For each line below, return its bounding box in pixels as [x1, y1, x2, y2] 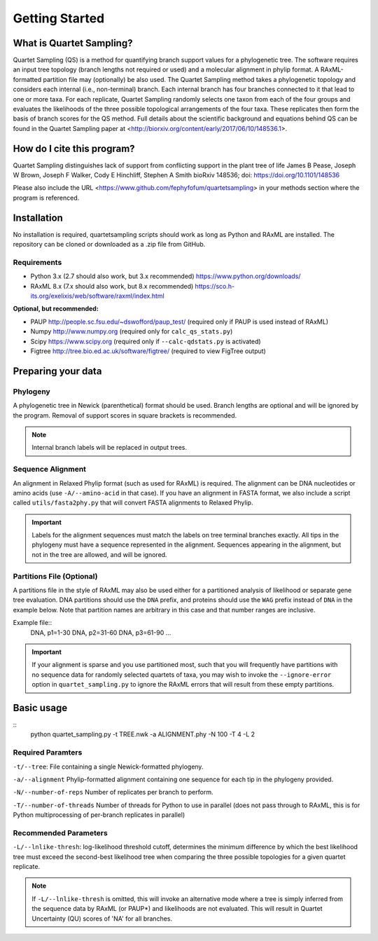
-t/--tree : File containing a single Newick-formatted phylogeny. [13, 762, 204, 771]
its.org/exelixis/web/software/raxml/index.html [30, 291, 164, 301]
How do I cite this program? [13, 142, 136, 154]
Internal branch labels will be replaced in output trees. [31, 444, 187, 452]
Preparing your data [13, 365, 102, 377]
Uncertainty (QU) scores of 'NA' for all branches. [31, 914, 173, 923]
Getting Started [13, 11, 105, 26]
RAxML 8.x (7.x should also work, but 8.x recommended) [30, 282, 194, 290]
